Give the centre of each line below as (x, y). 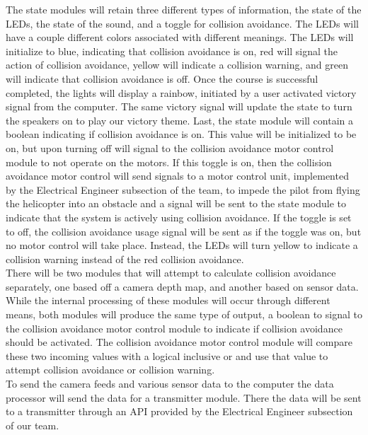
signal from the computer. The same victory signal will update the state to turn (179, 106)
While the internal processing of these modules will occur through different (168, 300)
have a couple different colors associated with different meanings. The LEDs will (180, 37)
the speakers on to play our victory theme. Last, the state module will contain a (179, 120)
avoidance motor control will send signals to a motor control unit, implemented (177, 176)
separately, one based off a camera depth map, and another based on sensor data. (182, 286)
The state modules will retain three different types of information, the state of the (184, 9)
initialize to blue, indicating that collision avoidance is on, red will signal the (172, 51)
